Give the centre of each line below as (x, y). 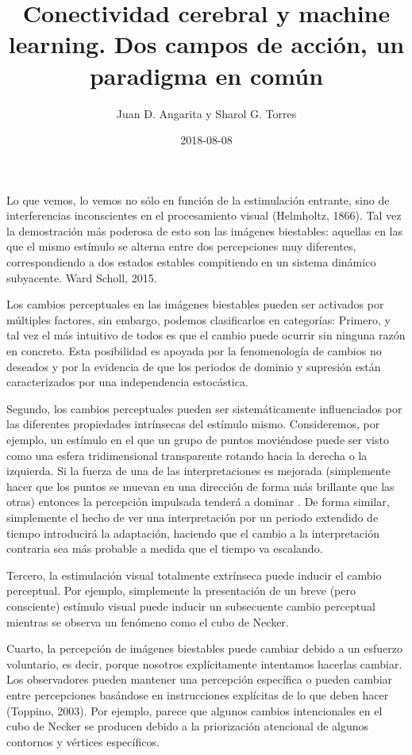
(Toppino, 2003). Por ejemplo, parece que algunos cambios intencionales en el (194, 710)
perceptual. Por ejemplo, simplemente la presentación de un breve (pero (181, 590)
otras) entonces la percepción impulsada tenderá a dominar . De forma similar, (198, 502)
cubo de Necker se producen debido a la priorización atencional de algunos (188, 726)
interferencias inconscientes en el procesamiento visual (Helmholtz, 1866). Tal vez (204, 215)
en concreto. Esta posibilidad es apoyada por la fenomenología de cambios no (194, 351)
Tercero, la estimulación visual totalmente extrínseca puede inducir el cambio (194, 575)
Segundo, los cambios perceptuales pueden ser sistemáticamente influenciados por (204, 408)
